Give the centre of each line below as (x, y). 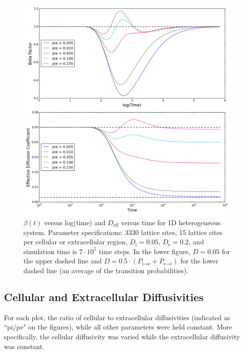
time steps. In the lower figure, (145, 251)
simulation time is (50, 251)
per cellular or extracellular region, (76, 242)
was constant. (24, 346)
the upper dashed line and (63, 261)
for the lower (199, 261)
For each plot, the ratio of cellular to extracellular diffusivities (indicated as (117, 317)
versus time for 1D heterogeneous (171, 223)
